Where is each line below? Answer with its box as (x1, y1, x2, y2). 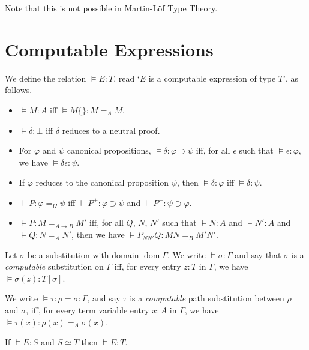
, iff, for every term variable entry (26, 304, 149, 316)
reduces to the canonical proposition (35, 176, 169, 189)
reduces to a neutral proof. (62, 124, 160, 136)
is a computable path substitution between (130, 292, 284, 304)
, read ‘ (113, 71, 140, 84)
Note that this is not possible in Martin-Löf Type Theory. (5, 2, 218, 14)
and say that (235, 248, 281, 261)
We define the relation (5, 71, 86, 84)
